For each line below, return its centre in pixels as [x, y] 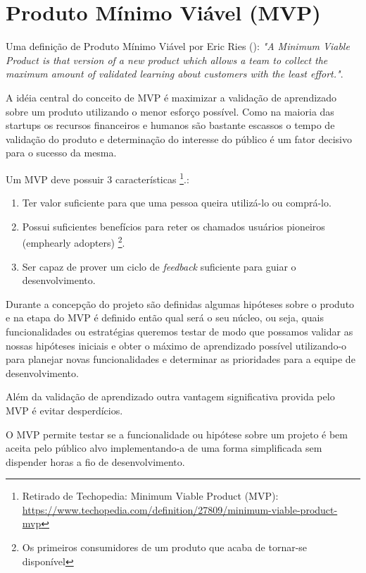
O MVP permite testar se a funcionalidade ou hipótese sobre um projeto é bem [177, 434]
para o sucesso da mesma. [61, 153]
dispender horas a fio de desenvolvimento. [95, 461]
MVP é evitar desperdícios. [64, 410]
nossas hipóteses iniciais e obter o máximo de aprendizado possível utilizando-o [176, 345]
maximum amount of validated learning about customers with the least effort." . [175, 74]
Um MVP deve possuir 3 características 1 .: [97, 178]
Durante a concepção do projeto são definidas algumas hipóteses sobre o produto [180, 303]
